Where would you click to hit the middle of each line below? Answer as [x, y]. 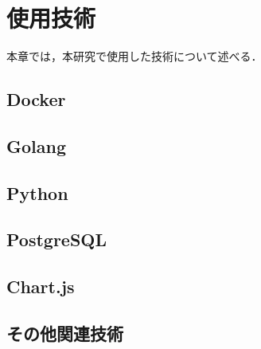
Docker [36, 99]
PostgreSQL [57, 239]
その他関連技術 [65, 333]
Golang [36, 145]
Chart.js [41, 286]
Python [37, 192]
